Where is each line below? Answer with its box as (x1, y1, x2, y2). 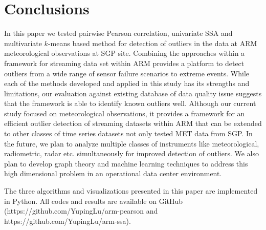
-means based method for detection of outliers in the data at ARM (48, 37, 257, 48)
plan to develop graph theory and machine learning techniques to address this (4, 158, 248, 169)
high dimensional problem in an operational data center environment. (4, 168, 222, 179)
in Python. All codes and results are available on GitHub (4, 195, 183, 206)
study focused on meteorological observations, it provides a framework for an (4, 108, 245, 118)
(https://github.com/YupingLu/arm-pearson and (4, 205, 158, 216)
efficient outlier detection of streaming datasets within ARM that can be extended (4, 118, 262, 129)
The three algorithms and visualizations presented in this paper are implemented (4, 185, 258, 196)
